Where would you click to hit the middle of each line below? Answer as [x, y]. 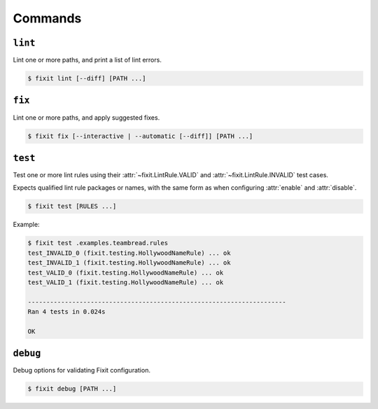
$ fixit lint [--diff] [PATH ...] [87, 78]
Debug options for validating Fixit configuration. [82, 370]
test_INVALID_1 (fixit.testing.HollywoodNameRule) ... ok [129, 263]
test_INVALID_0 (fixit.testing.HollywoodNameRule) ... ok [129, 253]
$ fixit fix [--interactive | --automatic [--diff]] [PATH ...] [140, 136]
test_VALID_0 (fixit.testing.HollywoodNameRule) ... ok [126, 272]
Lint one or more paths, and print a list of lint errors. [87, 60]
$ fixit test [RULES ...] [72, 206]
